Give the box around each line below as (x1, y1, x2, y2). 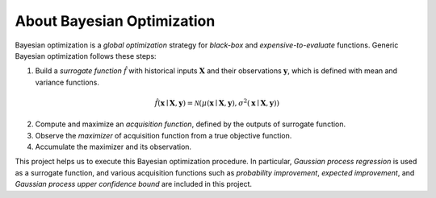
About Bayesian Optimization (15, 12, 216, 30)
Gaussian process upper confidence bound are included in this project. (15, 179, 253, 189)
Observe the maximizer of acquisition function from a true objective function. (35, 130, 292, 140)
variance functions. (35, 77, 100, 87)
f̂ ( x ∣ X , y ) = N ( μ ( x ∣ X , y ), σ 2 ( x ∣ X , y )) (154, 97, 280, 108)
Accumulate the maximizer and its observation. (35, 142, 192, 152)
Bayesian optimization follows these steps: (15, 51, 157, 60)
